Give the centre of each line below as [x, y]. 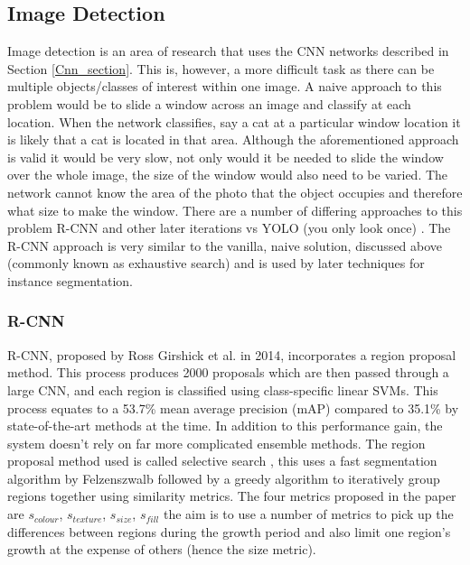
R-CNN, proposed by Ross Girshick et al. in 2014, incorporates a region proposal [232, 354]
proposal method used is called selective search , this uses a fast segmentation [222, 461]
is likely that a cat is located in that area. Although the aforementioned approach [233, 139]
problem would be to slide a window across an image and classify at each [209, 103]
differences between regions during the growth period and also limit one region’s [229, 531]
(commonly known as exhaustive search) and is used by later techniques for [216, 263]
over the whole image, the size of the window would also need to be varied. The [228, 175]
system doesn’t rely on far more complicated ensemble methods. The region [216, 443]
